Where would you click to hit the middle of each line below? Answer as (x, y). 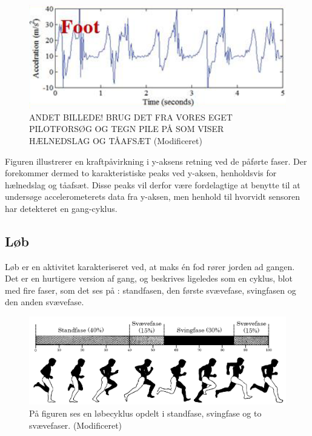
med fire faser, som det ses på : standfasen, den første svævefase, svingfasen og (151, 290)
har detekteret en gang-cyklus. (61, 208)
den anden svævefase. (45, 302)
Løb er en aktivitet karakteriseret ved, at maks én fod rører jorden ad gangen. (150, 266)
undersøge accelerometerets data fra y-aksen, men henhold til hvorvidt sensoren (153, 197)
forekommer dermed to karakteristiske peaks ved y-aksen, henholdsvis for (141, 173)
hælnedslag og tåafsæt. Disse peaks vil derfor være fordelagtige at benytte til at (153, 184)
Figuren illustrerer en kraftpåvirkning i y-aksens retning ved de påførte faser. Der (156, 161)
